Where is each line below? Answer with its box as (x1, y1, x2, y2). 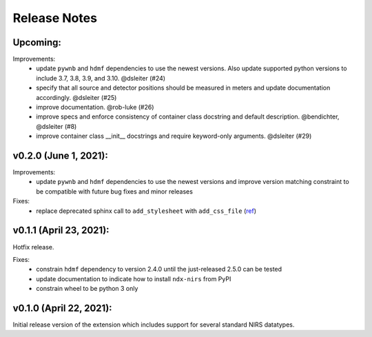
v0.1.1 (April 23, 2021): (12, 225, 110, 236)
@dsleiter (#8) (36, 122, 77, 130)
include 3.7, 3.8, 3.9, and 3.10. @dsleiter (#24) (36, 74, 165, 82)
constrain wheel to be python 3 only (36, 285, 138, 293)
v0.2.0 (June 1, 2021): (12, 150, 108, 161)
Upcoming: (12, 37, 62, 48)
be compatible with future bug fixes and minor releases (36, 187, 193, 196)
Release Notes (12, 10, 98, 25)
